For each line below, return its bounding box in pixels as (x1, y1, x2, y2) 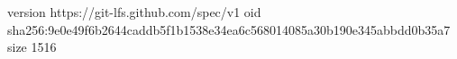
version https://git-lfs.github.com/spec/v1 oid (7, 3, 261, 21)
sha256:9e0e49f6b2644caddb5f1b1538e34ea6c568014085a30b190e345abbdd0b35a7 (7, 20, 451, 38)
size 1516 (7, 38, 57, 56)
